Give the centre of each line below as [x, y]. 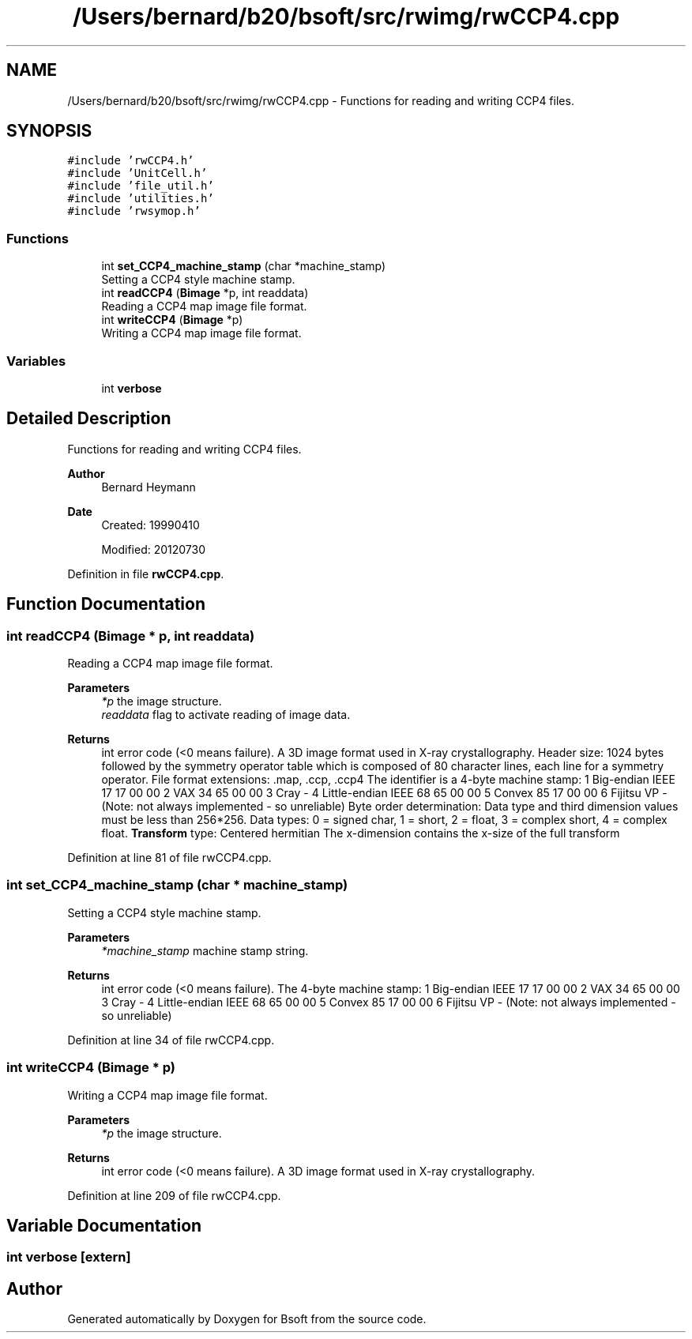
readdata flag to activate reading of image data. [226, 715]
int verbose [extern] [69, 1257]
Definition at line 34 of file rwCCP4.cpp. [171, 1040]
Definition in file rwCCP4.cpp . [146, 574]
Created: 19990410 [150, 525]
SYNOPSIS [49, 131]
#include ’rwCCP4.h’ [131, 161]
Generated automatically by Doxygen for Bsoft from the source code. [247, 1319]
